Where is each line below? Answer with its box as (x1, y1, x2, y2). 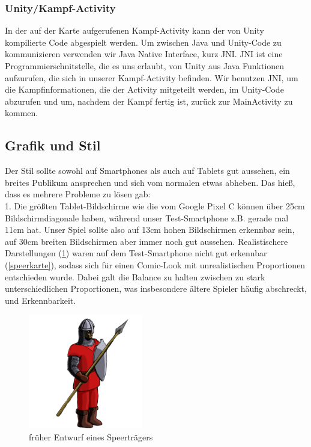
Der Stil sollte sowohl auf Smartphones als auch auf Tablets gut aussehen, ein (5, 164, 290, 177)
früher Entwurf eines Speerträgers (29, 430, 153, 443)
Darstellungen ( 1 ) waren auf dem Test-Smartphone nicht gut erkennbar (5, 247, 267, 259)
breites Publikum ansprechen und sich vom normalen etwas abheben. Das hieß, (5, 176, 295, 188)
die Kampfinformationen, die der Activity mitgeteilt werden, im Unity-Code (5, 83, 284, 96)
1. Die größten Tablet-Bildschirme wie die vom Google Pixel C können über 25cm (5, 199, 305, 212)
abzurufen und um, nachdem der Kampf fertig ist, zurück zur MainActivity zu (5, 94, 293, 107)
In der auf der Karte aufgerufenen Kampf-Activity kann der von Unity (5, 24, 264, 37)
